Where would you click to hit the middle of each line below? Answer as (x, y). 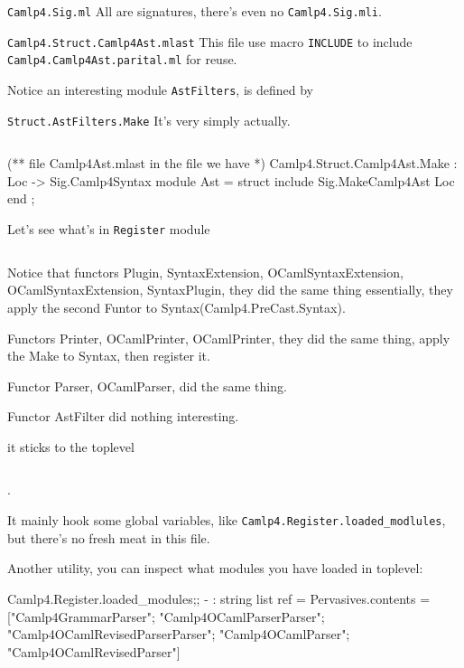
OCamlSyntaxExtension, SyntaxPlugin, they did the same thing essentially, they (230, 290)
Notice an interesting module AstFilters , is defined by (160, 89)
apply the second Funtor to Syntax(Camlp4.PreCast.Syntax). (176, 307)
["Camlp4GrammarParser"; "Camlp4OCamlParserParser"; (166, 616)
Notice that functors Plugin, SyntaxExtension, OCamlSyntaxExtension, (205, 272)
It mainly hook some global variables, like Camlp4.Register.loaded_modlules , (227, 520)
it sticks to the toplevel (71, 446)
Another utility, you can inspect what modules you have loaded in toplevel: (215, 568)
